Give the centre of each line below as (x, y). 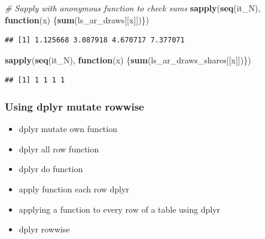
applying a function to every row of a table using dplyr (120, 209)
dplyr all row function (59, 148)
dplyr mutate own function (68, 129)
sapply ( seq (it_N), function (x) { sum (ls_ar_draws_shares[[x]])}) (128, 59)
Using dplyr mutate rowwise (74, 106)
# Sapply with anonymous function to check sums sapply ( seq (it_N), (133, 8)
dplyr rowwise (44, 229)
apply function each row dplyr (74, 189)
